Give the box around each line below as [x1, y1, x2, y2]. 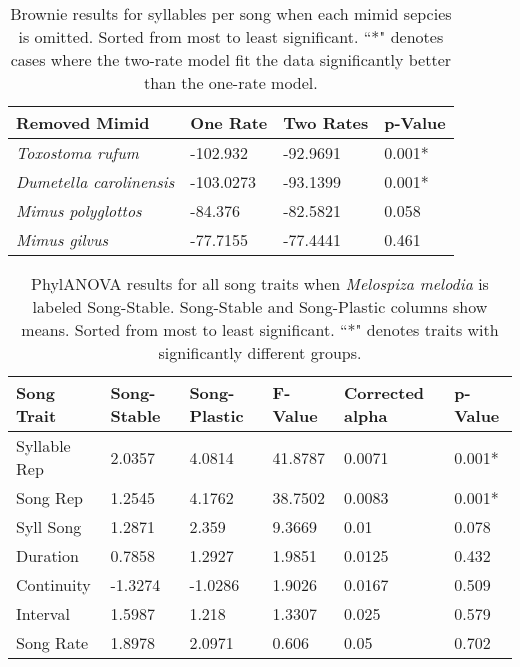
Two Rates [283, 111, 369, 134]
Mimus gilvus [16, 228, 109, 251]
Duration [16, 544, 79, 567]
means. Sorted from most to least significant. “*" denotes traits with [21, 318, 499, 341]
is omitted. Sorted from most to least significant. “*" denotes [18, 25, 444, 48]
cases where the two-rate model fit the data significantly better [10, 48, 452, 71]
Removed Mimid [16, 111, 150, 134]
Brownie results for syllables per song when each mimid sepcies [10, 2, 452, 25]
